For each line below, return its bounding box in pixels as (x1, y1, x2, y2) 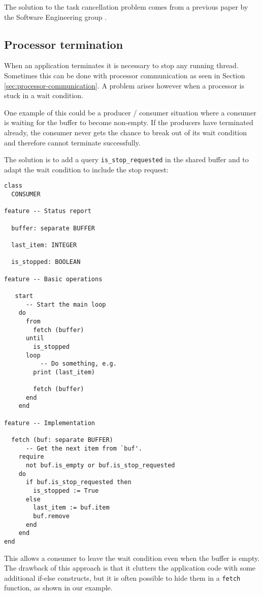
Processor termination (4, 36, 123, 52)
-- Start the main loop (25, 301, 106, 308)
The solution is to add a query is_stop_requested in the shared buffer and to (4, 154, 249, 165)
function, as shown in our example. (4, 582, 113, 593)
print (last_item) (33, 368, 95, 376)
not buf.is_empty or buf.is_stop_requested (25, 462, 175, 469)
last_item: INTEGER (11, 241, 77, 249)
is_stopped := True (33, 487, 99, 495)
